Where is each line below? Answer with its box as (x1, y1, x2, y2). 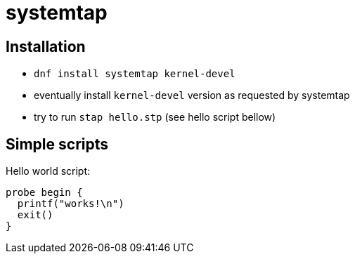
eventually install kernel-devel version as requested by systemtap (34, 89, 350, 102)
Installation (6, 37, 86, 55)
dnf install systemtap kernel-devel (34, 68, 235, 80)
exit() (17, 209, 53, 221)
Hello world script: (6, 165, 91, 178)
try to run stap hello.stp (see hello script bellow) (34, 111, 276, 124)
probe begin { (6, 187, 83, 199)
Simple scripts (6, 135, 109, 153)
